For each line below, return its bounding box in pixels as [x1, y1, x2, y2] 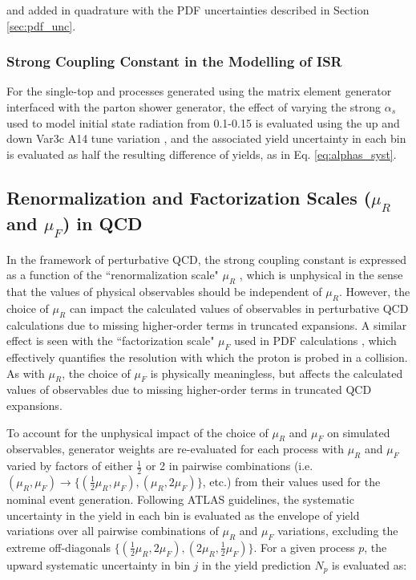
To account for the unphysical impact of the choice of [6, 424, 269, 440]
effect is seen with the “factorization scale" [6, 332, 215, 349]
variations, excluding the [277, 522, 398, 539]
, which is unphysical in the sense [239, 266, 403, 283]
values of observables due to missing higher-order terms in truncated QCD [6, 381, 372, 398]
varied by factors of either [6, 457, 133, 474]
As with [6, 364, 45, 381]
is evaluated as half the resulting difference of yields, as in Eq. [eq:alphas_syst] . [6, 145, 397, 162]
